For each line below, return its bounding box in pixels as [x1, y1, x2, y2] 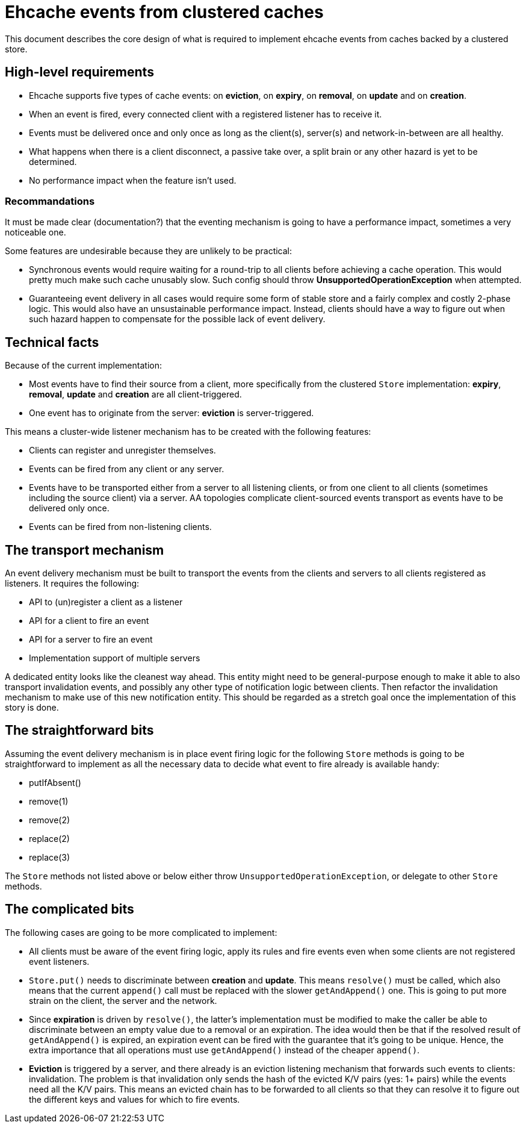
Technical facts [5, 334, 99, 350]
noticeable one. [5, 227, 66, 238]
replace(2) [29, 833, 70, 844]
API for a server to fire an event [29, 634, 153, 645]
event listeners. [29, 956, 90, 967]
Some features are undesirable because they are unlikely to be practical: [5, 246, 292, 257]
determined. [29, 156, 77, 167]
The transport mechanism [5, 542, 164, 558]
